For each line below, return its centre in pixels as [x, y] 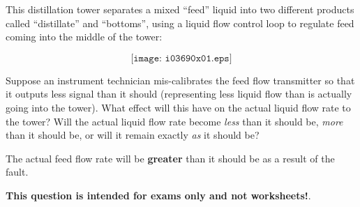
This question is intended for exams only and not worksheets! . [158, 195]
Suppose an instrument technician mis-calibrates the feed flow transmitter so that [180, 80]
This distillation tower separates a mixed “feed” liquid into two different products [180, 9]
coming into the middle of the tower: [84, 37]
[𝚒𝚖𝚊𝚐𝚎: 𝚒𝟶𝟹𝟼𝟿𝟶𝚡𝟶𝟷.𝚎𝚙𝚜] [181, 58]
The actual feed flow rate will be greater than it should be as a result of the [170, 158]
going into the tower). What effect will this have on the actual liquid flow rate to [178, 107]
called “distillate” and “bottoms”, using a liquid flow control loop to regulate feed [180, 23]
